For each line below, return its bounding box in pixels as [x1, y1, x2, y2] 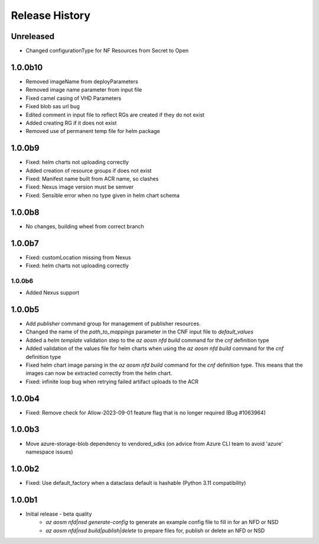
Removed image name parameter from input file [25, 86, 142, 93]
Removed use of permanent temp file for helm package [25, 128, 161, 135]
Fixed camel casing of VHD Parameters [25, 95, 122, 102]
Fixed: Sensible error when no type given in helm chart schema [25, 192, 180, 199]
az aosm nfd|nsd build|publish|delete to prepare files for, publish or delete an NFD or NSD [45, 527, 265, 534]
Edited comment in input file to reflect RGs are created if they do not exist [25, 111, 205, 118]
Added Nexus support [25, 289, 80, 296]
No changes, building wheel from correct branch [25, 222, 144, 230]
